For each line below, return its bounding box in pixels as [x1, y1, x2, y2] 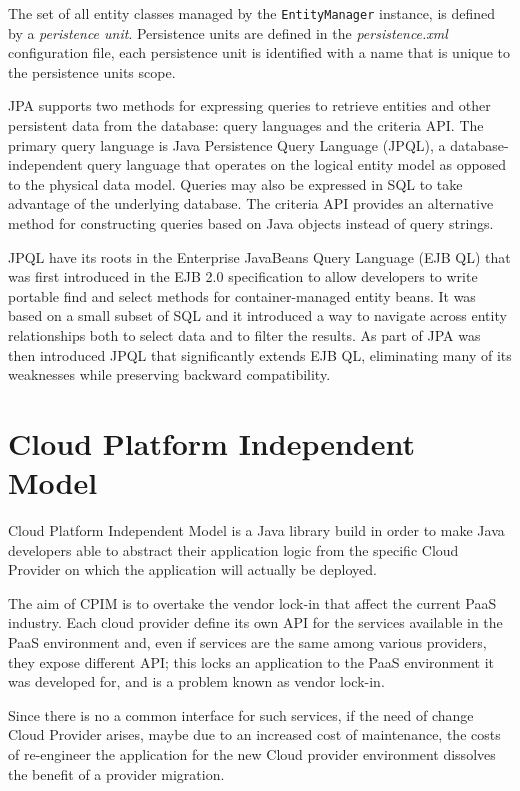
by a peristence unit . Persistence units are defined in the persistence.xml [8, 22, 448, 43]
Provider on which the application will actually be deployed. [8, 559, 377, 580]
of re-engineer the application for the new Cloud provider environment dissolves [8, 744, 496, 764]
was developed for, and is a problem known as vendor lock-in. [8, 671, 385, 692]
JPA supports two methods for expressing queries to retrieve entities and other [8, 95, 491, 116]
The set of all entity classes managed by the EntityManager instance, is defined [8, 3, 496, 23]
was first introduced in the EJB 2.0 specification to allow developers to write [8, 266, 478, 287]
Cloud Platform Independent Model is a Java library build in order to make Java [8, 520, 505, 541]
